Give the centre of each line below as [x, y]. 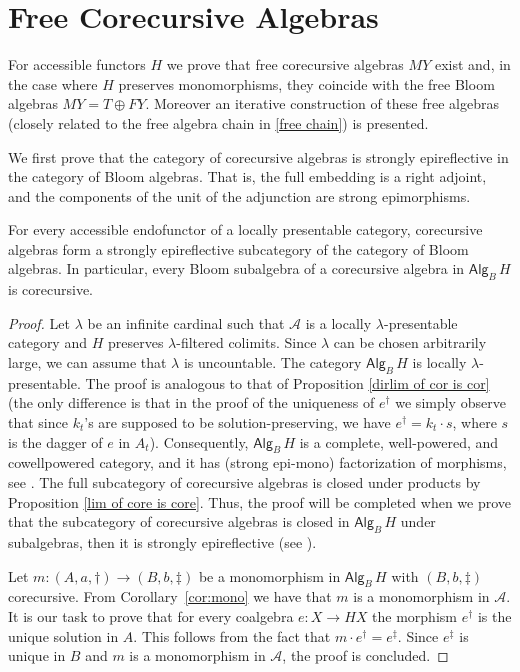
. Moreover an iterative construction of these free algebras [322, 103]
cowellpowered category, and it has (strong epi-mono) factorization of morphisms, [257, 462]
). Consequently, [199, 441]
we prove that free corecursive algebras [285, 64]
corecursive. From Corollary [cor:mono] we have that [170, 596]
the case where [53, 83]
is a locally [338, 322]
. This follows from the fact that [232, 635]
